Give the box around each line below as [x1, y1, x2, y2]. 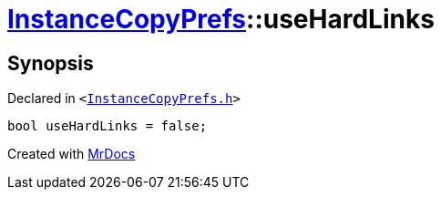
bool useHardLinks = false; [7, 119, 208, 134]
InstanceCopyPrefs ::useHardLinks [7, 4, 435, 35]
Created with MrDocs [7, 146, 136, 162]
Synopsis [7, 51, 94, 75]
